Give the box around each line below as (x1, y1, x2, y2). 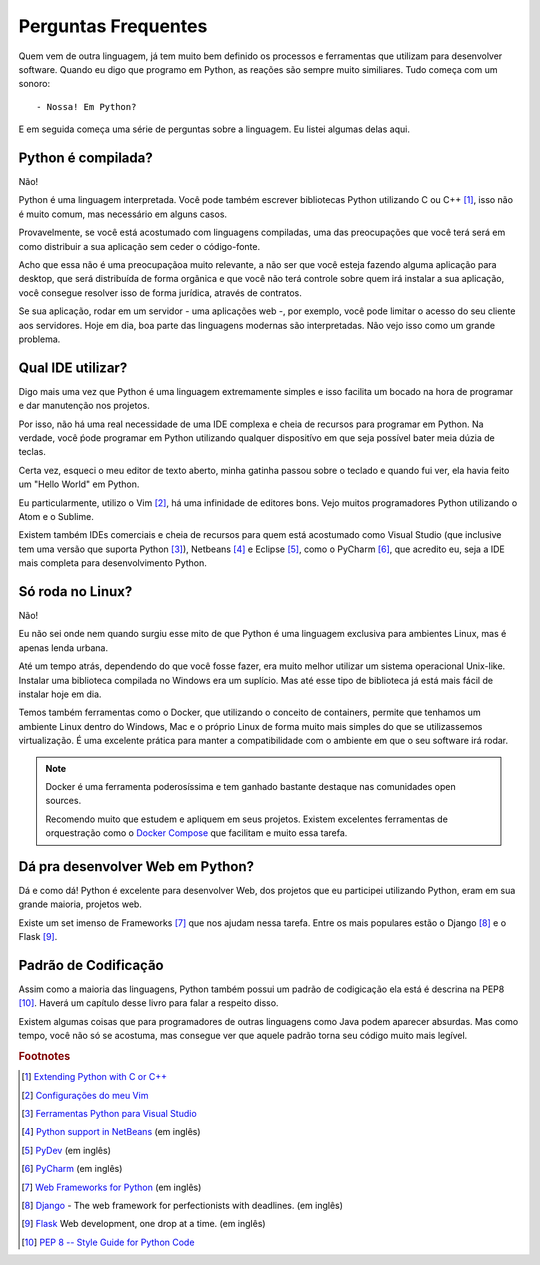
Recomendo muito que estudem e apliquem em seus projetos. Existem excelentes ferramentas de (45, 813, 449, 825)
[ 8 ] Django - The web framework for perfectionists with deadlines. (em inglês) (21, 1200, 344, 1212)
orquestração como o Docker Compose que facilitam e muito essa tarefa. (45, 827, 348, 839)
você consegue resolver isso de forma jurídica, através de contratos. (18, 286, 302, 299)
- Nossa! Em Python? (36, 101, 137, 112)
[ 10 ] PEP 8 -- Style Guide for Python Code (21, 1236, 195, 1248)
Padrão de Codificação (18, 957, 164, 974)
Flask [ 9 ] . (18, 931, 58, 943)
